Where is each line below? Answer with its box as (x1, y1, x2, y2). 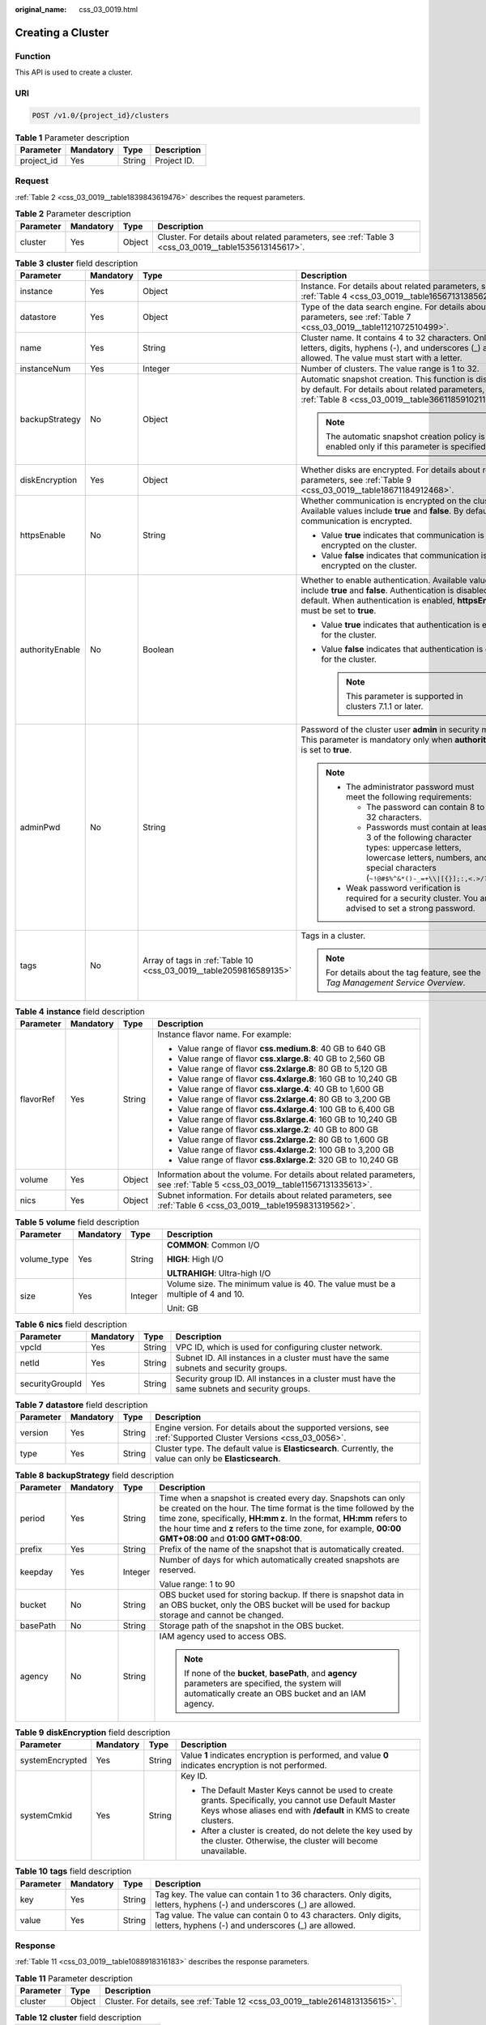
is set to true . (301, 744, 352, 755)
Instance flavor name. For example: (157, 1029, 292, 1040)
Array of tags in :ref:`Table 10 (142, 954, 254, 966)
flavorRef (19, 1093, 56, 1105)
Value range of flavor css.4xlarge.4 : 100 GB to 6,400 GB (177, 1104, 395, 1115)
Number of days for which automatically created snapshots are (159, 1554, 400, 1565)
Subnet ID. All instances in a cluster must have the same (175, 1353, 390, 1364)
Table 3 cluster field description (15, 258, 139, 269)
